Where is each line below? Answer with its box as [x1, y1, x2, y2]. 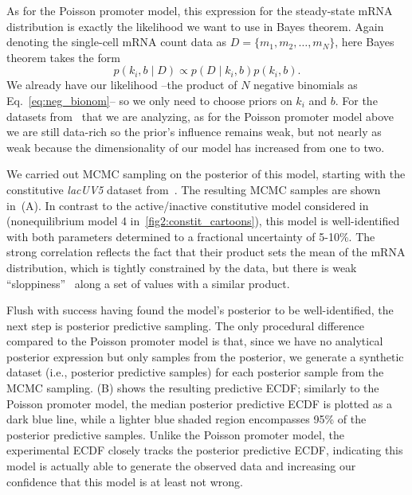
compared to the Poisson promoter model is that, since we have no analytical [6, 333, 383, 349]
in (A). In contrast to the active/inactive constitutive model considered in [6, 197, 369, 213]
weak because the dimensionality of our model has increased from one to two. [6, 138, 385, 155]
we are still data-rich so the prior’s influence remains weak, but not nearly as [6, 123, 382, 140]
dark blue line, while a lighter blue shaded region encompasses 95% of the [6, 411, 367, 427]
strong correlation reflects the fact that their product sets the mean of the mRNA [6, 244, 406, 260]
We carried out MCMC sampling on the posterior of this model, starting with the [6, 166, 406, 182]
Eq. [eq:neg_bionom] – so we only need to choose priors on [6, 92, 292, 108]
